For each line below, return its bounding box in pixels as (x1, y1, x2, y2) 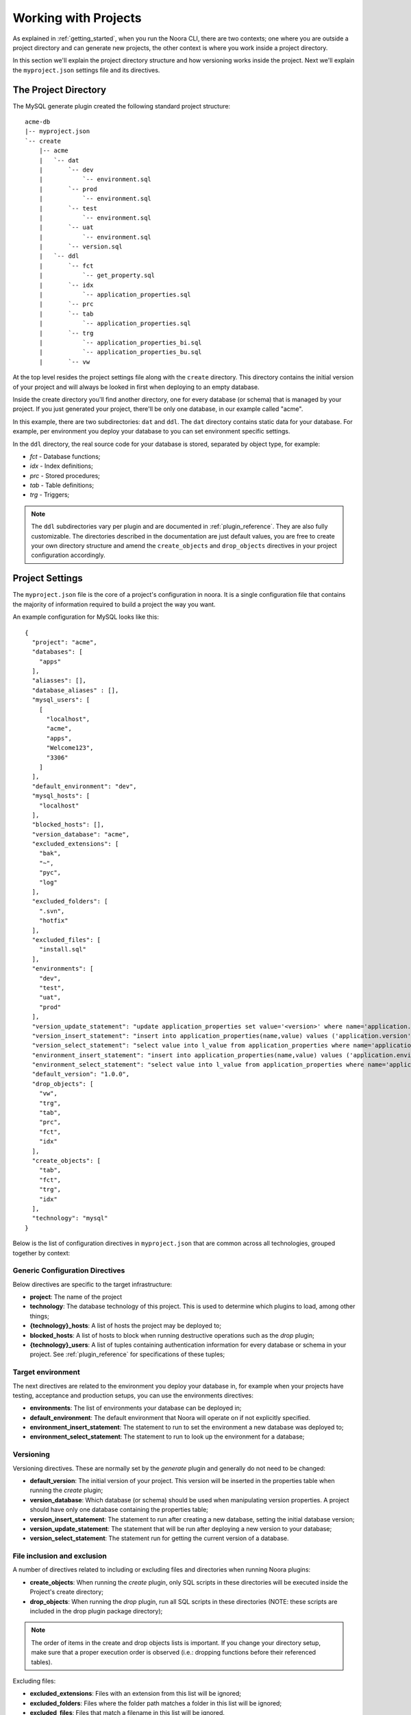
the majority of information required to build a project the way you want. (12, 600, 216, 608)
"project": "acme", (32, 638, 97, 646)
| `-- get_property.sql (38, 272, 155, 279)
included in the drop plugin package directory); (29, 1607, 163, 1616)
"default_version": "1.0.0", (32, 1070, 130, 1078)
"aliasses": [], (32, 676, 87, 685)
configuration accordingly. (31, 551, 105, 559)
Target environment (12, 1367, 80, 1377)
